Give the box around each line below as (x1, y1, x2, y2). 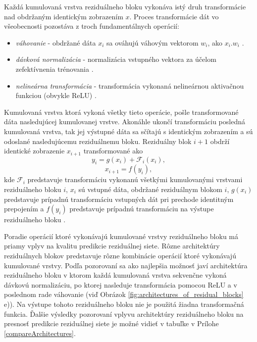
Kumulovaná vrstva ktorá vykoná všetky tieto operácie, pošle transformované (4, 106, 239, 117)
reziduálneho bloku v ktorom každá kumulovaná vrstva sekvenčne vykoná (4, 270, 227, 280)
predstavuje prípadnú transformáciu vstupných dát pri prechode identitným (4, 194, 234, 204)
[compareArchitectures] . (4, 328, 76, 338)
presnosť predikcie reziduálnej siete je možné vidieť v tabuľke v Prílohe (4, 318, 219, 329)
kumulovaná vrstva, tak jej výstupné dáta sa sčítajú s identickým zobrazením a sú (4, 126, 253, 136)
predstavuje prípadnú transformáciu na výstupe (69, 203, 214, 214)
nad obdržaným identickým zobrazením (4, 11, 123, 21)
